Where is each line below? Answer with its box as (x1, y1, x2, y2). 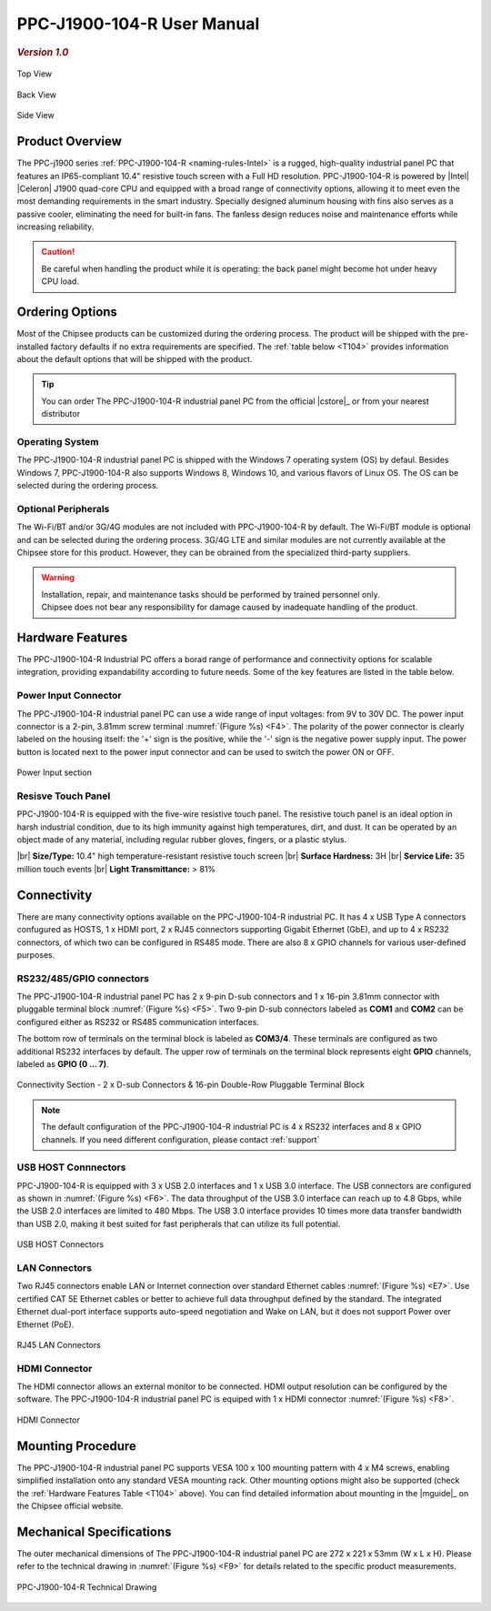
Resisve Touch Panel (16, 790, 111, 802)
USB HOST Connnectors (16, 1161, 126, 1173)
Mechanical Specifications (16, 1524, 172, 1539)
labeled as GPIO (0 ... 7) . (16, 1058, 109, 1069)
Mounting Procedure (16, 1438, 136, 1454)
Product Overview (16, 134, 122, 149)
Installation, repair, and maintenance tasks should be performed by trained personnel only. (41, 589, 381, 599)
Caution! (41, 247, 75, 257)
